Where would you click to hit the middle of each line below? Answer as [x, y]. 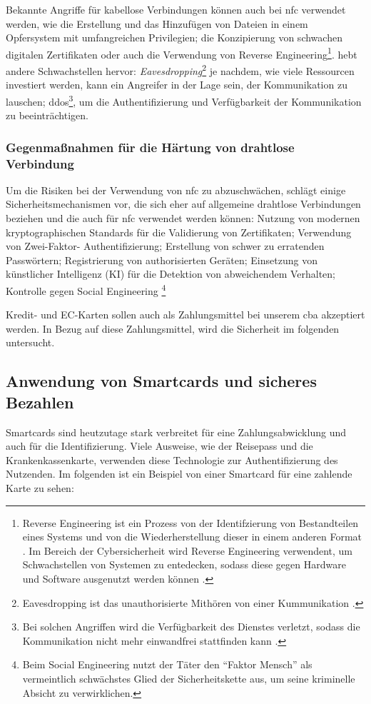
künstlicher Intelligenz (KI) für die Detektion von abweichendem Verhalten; [171, 274]
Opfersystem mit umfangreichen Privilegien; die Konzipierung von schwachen [174, 37]
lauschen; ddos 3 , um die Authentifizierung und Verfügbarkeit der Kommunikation [184, 100]
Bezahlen [40, 402]
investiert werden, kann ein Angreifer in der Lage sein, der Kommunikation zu [177, 85]
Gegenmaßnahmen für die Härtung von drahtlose [150, 147]
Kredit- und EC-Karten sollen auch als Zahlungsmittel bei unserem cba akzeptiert [185, 315]
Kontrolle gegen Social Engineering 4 [86, 290]
